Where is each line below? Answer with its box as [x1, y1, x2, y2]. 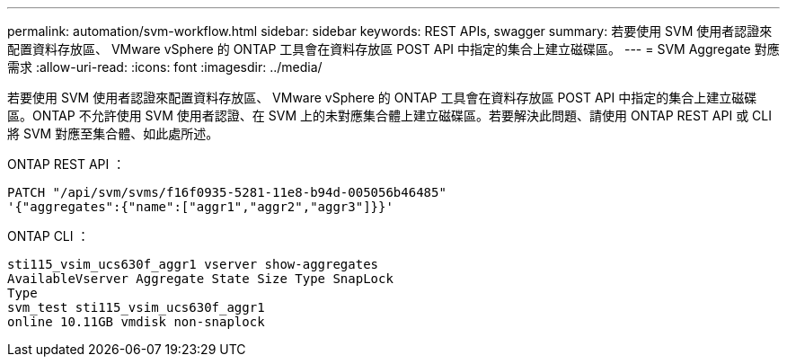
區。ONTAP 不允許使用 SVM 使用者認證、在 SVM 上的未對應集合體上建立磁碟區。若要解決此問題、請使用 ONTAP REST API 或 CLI [7, 108, 772, 123]
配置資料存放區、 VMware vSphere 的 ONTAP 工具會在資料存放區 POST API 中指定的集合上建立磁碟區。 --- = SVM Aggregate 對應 [7, 41, 780, 57]
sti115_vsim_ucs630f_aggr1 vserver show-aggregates [7, 257, 379, 271]
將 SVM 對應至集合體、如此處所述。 [7, 126, 219, 141]
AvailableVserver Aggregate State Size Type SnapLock [7, 271, 393, 286]
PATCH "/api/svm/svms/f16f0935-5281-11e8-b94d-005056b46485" [7, 185, 447, 200]
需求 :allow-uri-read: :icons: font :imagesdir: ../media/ [7, 59, 323, 75]
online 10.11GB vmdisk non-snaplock [7, 315, 265, 329]
